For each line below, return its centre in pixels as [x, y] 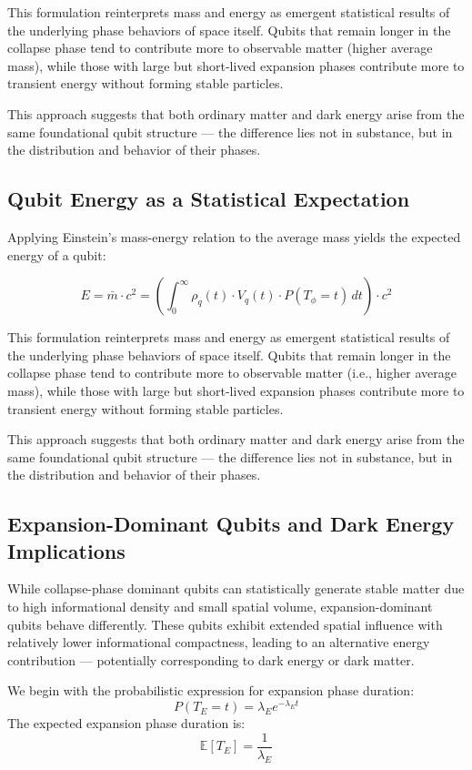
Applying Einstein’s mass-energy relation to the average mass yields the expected [234, 236]
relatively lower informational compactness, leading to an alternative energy [219, 642]
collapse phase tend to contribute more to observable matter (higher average [220, 48]
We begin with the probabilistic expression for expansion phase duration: [211, 690]
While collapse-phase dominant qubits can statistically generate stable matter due [236, 588]
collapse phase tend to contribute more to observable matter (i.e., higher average [232, 373]
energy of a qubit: [57, 254]
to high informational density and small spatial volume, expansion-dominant [220, 607]
